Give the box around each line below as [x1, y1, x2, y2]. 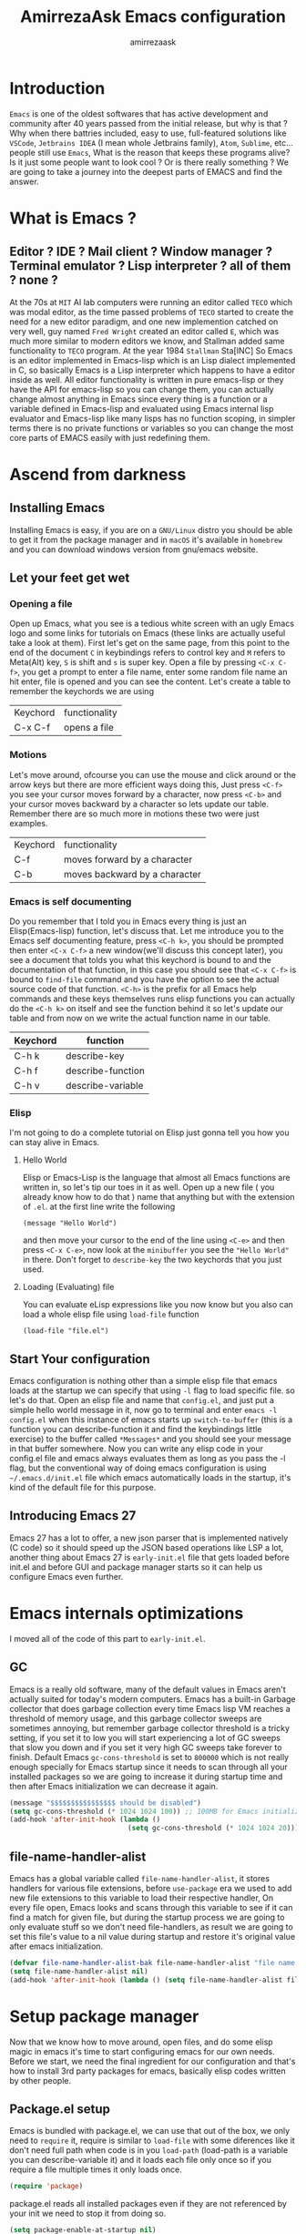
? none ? [9, 272, 58, 288]
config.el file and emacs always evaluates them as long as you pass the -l [9, 1453, 286, 1464]
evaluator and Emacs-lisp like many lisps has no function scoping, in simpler [9, 413, 296, 424]
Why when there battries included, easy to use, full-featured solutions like [9, 128, 287, 138]
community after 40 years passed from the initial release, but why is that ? [9, 118, 289, 128]
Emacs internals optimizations [9, 1604, 244, 1624]
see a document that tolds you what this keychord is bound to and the [9, 954, 271, 965]
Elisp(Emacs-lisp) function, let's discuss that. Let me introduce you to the [9, 925, 284, 936]
